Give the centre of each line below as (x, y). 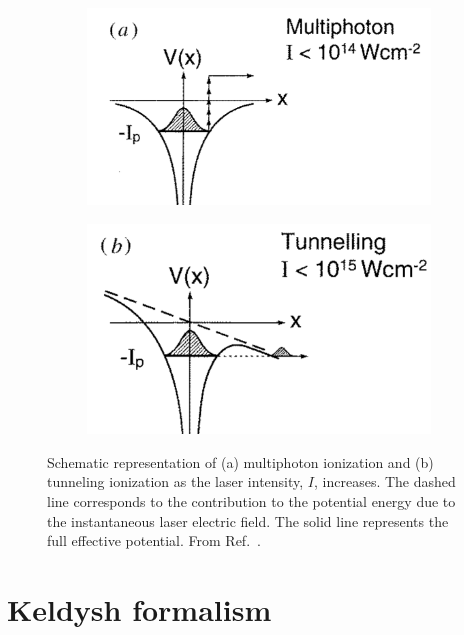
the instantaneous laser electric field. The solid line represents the (248, 520)
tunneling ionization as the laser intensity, (175, 481)
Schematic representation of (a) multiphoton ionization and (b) (240, 461)
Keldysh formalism (139, 609)
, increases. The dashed (385, 481)
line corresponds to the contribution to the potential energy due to (251, 501)
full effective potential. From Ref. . (154, 540)
